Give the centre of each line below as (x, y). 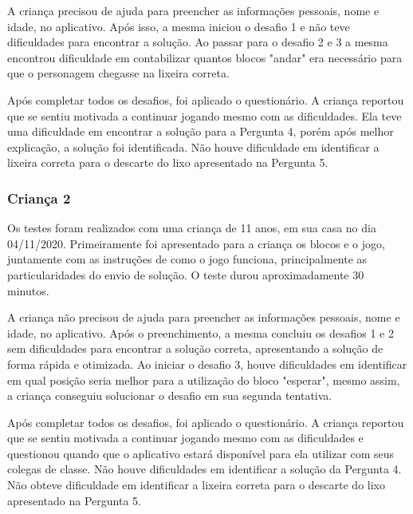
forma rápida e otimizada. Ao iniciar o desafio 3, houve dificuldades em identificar (207, 364)
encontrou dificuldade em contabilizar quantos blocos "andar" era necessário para (205, 57)
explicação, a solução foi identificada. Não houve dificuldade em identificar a (193, 146)
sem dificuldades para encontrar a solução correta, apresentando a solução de (195, 348)
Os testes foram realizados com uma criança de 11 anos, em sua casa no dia (192, 228)
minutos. (28, 290)
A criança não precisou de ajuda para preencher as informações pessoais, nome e (204, 317)
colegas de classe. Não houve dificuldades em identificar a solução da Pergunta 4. (205, 469)
